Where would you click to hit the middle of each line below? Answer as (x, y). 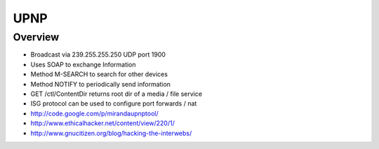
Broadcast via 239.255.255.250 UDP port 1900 (98, 55)
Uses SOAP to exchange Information (83, 64)
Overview (36, 37)
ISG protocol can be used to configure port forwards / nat (114, 104)
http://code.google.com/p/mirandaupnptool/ (95, 113)
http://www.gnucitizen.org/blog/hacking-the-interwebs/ (111, 133)
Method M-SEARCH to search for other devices (99, 74)
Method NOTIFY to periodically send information (101, 84)
